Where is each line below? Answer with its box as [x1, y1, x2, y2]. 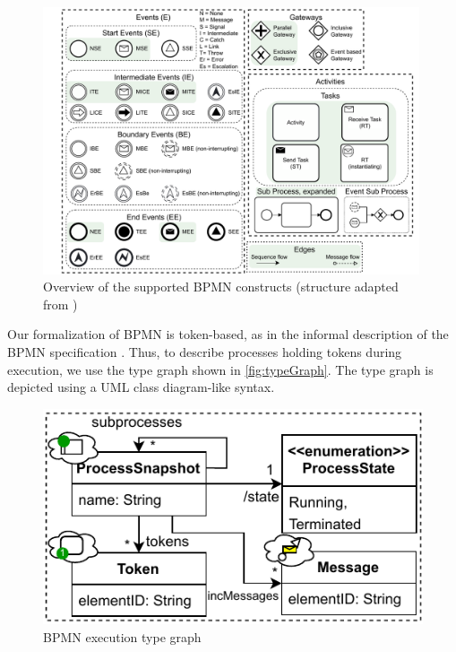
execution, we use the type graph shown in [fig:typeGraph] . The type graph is [7, 360, 434, 378]
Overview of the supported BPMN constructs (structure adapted [43, 277, 399, 296]
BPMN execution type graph [43, 627, 202, 646]
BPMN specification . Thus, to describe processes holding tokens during [7, 342, 402, 361]
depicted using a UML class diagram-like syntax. [7, 378, 275, 396]
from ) [43, 294, 78, 313]
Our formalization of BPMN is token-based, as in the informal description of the [7, 325, 449, 343]
